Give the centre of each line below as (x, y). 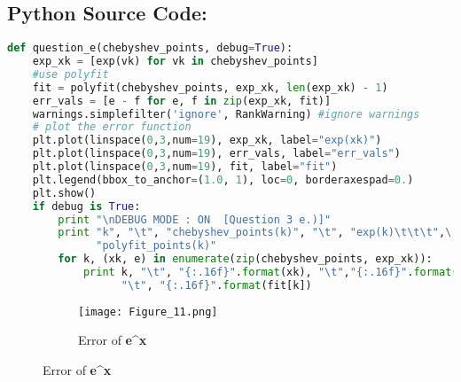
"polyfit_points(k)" (156, 246)
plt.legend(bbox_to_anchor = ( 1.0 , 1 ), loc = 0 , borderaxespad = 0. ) (223, 179)
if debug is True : (86, 206)
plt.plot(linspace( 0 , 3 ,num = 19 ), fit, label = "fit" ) (185, 167)
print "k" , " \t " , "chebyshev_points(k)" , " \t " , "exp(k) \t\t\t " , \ (255, 233)
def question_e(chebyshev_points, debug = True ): (150, 48)
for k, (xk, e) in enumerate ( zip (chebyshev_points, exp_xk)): (245, 259)
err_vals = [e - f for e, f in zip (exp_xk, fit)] (182, 101)
